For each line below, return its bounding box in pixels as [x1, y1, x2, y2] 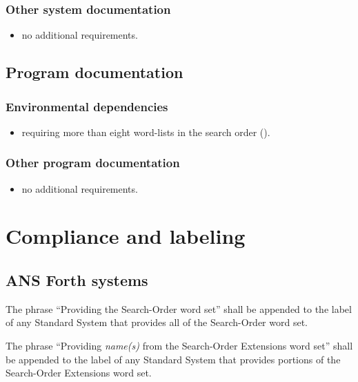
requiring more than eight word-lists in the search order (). [21, 124, 270, 139]
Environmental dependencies [6, 97, 168, 115]
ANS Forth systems [6, 269, 148, 290]
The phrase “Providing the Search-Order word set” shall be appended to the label [6, 301, 352, 316]
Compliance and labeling [6, 222, 246, 250]
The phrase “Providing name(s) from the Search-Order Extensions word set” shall [6, 338, 353, 352]
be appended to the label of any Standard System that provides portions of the [6, 352, 341, 366]
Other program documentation [6, 154, 180, 171]
